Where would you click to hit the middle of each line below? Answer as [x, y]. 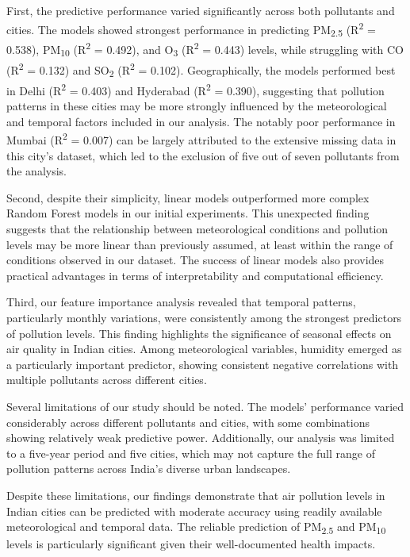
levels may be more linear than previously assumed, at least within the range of [200, 244]
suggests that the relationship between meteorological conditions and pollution [197, 229]
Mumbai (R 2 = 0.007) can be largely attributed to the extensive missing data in [201, 139]
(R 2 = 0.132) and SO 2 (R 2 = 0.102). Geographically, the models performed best [201, 70]
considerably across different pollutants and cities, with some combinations [188, 422]
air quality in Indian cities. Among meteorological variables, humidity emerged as [204, 349]
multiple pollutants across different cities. [107, 380]
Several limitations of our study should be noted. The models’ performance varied [205, 406]
